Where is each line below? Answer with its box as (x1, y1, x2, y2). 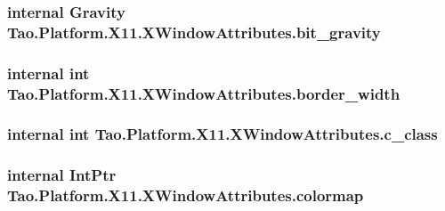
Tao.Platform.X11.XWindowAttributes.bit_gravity (7, 20, 381, 43)
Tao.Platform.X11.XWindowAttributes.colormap (7, 184, 364, 207)
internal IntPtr (7, 164, 117, 186)
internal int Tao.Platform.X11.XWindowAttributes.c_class (7, 123, 438, 145)
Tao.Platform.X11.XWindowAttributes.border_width (7, 82, 400, 104)
